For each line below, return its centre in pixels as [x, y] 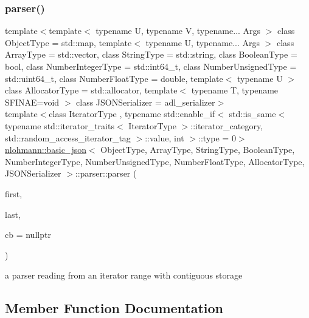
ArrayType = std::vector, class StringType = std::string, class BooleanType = [151, 54]
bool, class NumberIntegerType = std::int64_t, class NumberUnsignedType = [151, 66]
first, [14, 193]
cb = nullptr [28, 235]
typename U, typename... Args [203, 42]
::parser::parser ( [106, 173]
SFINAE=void [32, 102]
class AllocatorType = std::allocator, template [91, 90]
